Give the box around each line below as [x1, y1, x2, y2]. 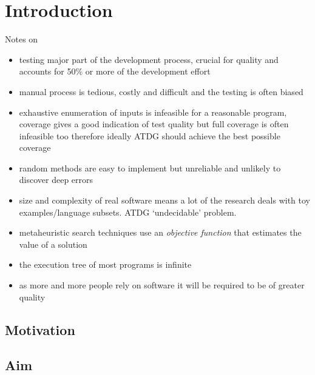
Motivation [5, 320, 75, 339]
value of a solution [19, 237, 87, 250]
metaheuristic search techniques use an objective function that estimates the [19, 226, 302, 239]
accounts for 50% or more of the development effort [19, 65, 211, 78]
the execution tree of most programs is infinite [19, 258, 192, 271]
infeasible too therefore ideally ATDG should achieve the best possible [19, 129, 280, 142]
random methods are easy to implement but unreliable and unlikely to [19, 161, 281, 174]
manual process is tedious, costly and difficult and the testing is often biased [19, 85, 303, 98]
